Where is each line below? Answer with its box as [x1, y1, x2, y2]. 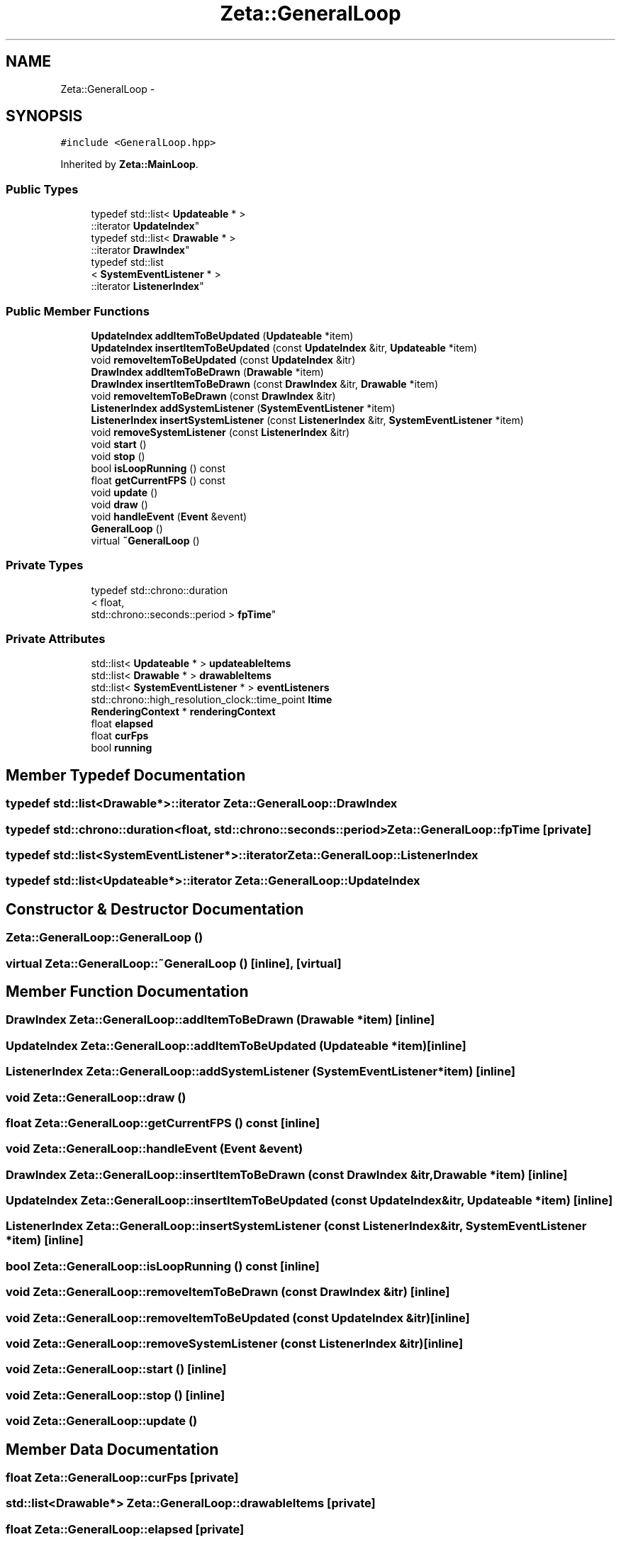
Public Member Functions [6, 303, 150, 318]
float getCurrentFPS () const [91, 474, 225, 486]
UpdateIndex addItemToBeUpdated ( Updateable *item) [91, 329, 354, 342]
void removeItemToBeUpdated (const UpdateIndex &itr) [91, 353, 356, 366]
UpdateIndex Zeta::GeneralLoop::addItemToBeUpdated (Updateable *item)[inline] [6, 1038, 466, 1053]
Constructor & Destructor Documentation [6, 900, 304, 918]
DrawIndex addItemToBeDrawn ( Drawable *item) [91, 365, 324, 378]
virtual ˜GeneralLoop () [91, 534, 200, 547]
